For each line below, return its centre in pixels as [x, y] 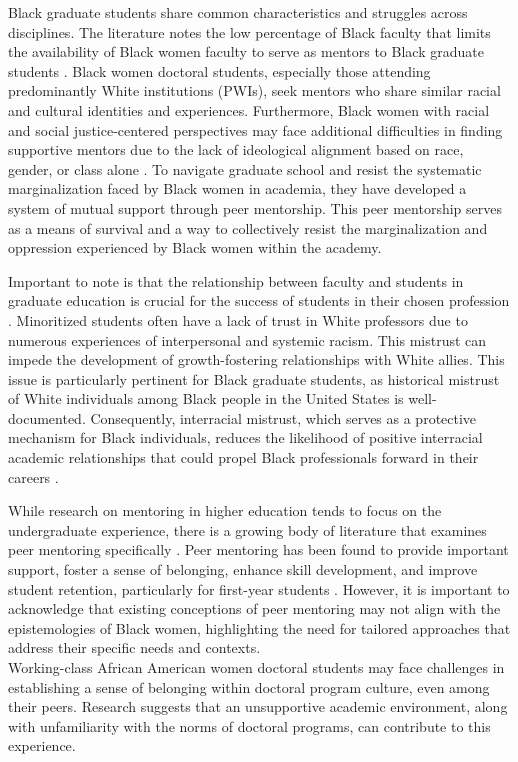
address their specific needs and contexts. [134, 647]
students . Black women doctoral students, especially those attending [219, 70]
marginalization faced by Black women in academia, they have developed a [237, 188]
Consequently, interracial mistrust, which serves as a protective [283, 417]
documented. [47, 417]
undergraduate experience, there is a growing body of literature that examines [247, 529]
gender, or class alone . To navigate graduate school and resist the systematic [245, 168]
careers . [33, 476]
